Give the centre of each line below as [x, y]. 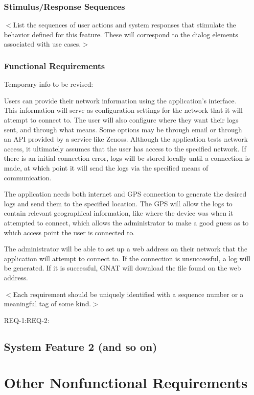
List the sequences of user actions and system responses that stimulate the [125, 25]
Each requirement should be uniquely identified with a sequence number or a [128, 294]
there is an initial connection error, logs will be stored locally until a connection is [127, 158]
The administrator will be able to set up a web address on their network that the [126, 249]
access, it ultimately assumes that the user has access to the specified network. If [125, 148]
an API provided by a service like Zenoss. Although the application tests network [126, 139]
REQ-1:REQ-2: [27, 320]
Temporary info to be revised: [49, 84]
